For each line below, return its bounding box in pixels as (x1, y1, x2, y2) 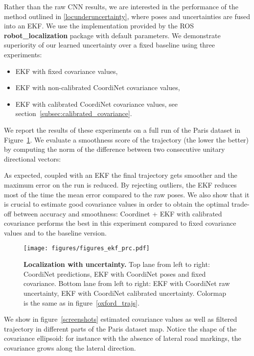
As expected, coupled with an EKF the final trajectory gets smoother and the (4, 170, 237, 180)
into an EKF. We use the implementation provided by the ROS (4, 21, 194, 31)
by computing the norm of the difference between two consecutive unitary (4, 144, 225, 154)
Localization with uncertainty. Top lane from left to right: (23, 259, 210, 269)
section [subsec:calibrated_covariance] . (15, 108, 132, 119)
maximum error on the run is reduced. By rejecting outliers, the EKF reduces (4, 179, 237, 190)
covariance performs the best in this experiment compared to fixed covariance (4, 218, 236, 228)
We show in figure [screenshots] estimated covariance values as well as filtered (4, 314, 237, 324)
